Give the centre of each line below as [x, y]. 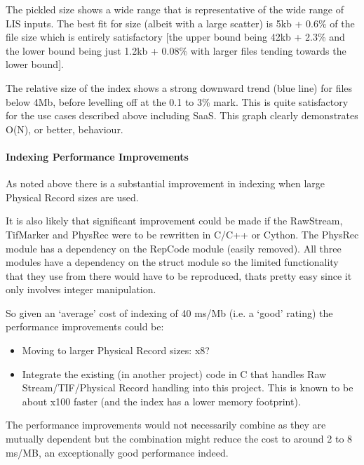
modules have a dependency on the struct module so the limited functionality [172, 262]
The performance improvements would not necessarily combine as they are [166, 425]
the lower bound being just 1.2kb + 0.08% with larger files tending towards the [176, 50]
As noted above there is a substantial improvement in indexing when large [166, 183]
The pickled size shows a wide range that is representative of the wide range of [175, 9]
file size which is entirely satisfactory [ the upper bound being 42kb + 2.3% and [175, 37]
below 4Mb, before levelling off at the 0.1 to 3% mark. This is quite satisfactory [177, 101]
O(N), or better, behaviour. [65, 129]
